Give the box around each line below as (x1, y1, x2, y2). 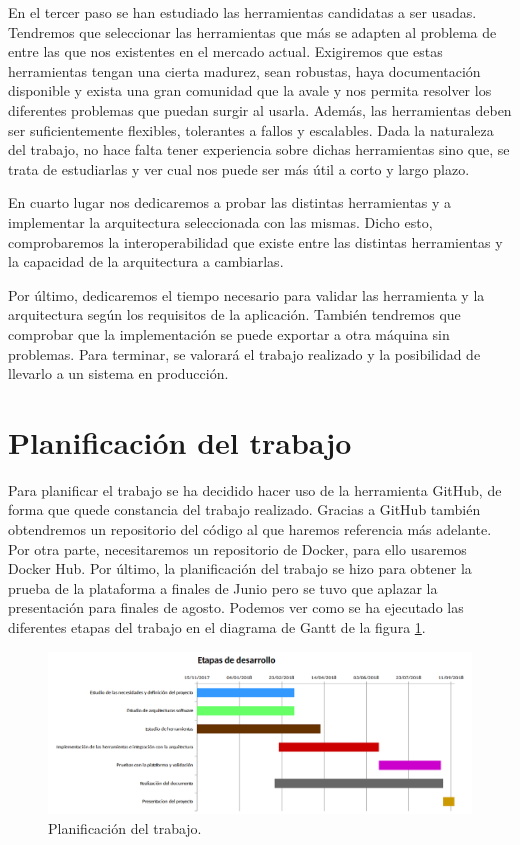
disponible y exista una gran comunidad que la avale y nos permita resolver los (8, 80, 492, 101)
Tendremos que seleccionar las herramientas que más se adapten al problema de (8, 21, 497, 42)
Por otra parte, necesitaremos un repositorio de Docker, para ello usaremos (8, 538, 467, 559)
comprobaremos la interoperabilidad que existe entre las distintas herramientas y (8, 231, 503, 252)
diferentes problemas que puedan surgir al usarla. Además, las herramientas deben (8, 99, 512, 120)
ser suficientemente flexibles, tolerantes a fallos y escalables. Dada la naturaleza (8, 119, 494, 140)
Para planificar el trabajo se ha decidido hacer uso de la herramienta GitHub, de (8, 479, 502, 500)
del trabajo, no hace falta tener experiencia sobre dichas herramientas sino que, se (8, 139, 510, 160)
